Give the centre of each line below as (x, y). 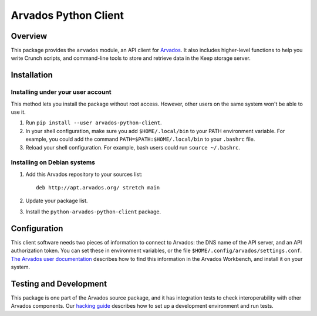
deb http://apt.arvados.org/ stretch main (98, 188)
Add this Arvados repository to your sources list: (84, 174)
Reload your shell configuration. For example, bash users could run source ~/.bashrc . (133, 147)
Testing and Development (59, 283)
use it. (18, 112)
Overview (29, 36)
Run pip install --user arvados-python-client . (94, 123)
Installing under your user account (61, 92)
